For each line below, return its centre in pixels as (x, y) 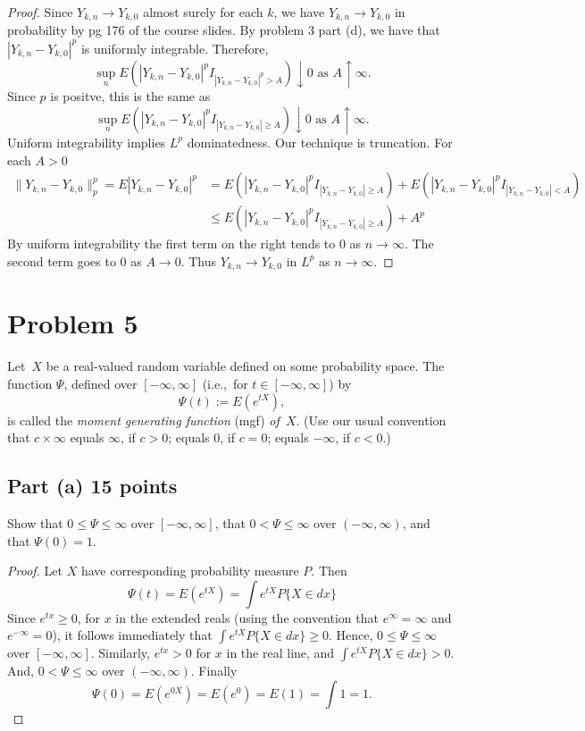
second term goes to (62, 260)
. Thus (198, 260)
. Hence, (351, 635)
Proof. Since (40, 12)
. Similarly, (120, 653)
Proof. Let (35, 571)
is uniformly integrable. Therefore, (175, 48)
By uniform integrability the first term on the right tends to (171, 244)
